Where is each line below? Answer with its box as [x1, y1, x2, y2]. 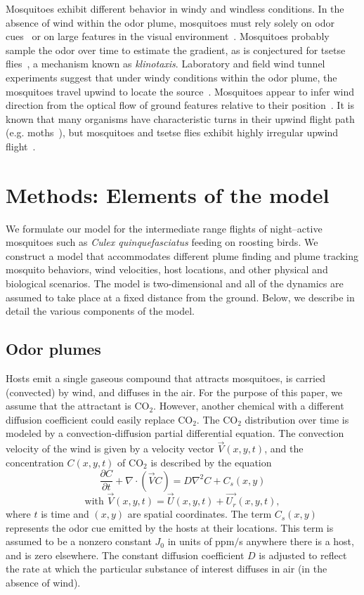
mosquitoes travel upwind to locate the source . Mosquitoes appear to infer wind [6, 84, 355, 98]
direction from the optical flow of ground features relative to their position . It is [6, 98, 354, 112]
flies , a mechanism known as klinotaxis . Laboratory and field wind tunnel [6, 56, 325, 71]
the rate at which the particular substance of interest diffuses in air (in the [6, 561, 327, 576]
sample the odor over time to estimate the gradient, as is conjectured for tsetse [6, 42, 346, 57]
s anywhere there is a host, [239, 534, 354, 549]
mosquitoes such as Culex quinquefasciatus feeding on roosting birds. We [6, 235, 318, 249]
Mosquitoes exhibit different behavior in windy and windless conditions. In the [6, 1, 344, 15]
